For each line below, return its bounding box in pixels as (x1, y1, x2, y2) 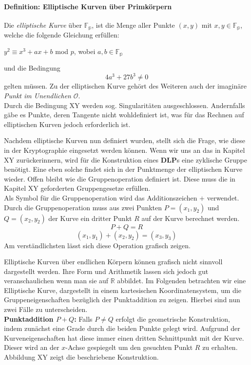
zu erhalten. (202, 342, 238, 352)
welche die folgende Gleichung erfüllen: (4, 30, 119, 40)
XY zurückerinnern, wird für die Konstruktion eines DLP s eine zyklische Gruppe (4, 154, 247, 164)
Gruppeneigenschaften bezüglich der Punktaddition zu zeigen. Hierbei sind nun (4, 294, 240, 305)
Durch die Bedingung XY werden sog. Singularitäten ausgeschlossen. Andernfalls (4, 100, 245, 110)
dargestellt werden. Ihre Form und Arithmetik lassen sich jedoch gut (4, 266, 209, 276)
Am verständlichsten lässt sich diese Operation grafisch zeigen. (4, 240, 191, 250)
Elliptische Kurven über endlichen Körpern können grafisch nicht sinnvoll (4, 256, 223, 267)
